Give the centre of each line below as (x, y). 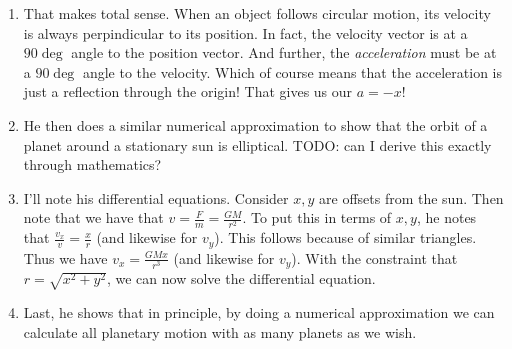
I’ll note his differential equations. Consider (156, 197)
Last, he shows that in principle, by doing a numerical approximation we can (259, 312)
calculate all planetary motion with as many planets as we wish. (220, 331)
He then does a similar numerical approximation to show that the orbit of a (255, 124)
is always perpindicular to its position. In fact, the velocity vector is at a (245, 32)
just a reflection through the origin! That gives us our (188, 91)
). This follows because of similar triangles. (345, 237)
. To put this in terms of (317, 217)
